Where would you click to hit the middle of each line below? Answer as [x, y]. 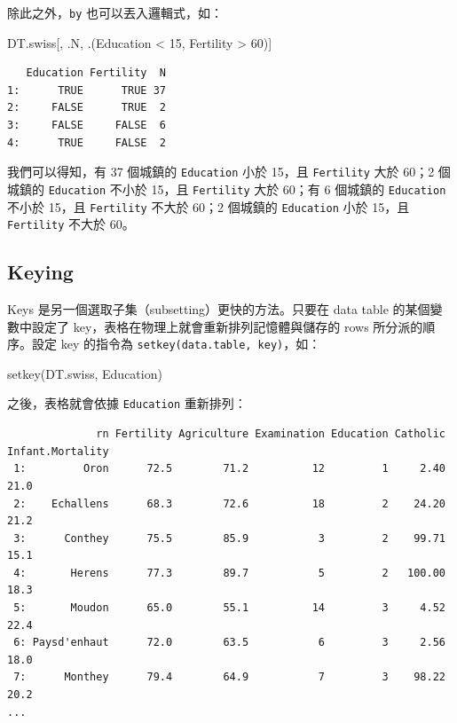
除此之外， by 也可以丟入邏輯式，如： [115, 12]
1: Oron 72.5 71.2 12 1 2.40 [229, 469]
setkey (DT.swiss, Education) [85, 373]
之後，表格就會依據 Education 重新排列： [127, 403]
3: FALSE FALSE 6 [87, 126]
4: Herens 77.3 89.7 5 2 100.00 [229, 573]
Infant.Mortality [58, 451]
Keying [40, 272]
